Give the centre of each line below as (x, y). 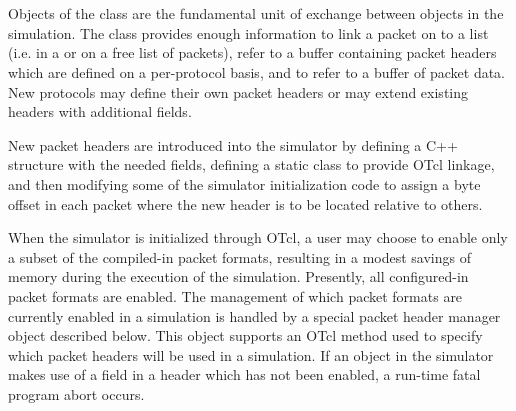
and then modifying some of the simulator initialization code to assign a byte (244, 183)
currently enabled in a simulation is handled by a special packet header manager (254, 315)
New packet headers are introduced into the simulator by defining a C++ (233, 144)
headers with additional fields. (100, 111)
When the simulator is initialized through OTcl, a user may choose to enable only (258, 237)
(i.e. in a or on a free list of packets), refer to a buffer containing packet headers (252, 52)
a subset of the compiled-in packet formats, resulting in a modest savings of (239, 256)
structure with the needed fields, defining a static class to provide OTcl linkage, (251, 164)
